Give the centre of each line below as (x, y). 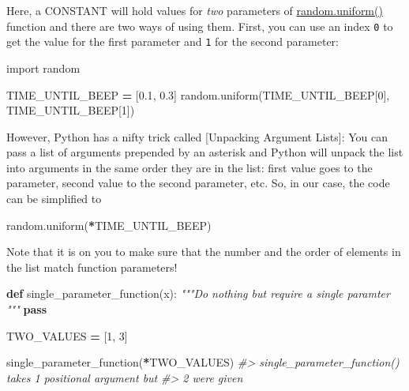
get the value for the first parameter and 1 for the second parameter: (173, 41)
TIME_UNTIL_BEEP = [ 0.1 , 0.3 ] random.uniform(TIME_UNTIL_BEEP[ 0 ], (198, 94)
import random (43, 68)
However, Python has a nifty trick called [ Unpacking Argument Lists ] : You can (197, 136)
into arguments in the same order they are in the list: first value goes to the (189, 167)
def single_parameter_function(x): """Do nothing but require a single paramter (198, 293)
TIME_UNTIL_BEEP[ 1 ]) (71, 110)
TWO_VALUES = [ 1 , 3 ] (67, 335)
